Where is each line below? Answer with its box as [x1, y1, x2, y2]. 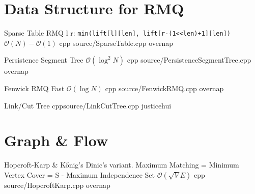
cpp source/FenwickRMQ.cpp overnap [105, 82, 224, 93]
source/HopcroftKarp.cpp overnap [4, 179, 110, 190]
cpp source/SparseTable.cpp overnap [59, 37, 174, 48]
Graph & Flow [4, 130, 108, 151]
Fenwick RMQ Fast [4, 82, 65, 93]
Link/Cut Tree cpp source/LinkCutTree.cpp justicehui [4, 100, 172, 110]
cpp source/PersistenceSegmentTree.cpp [127, 54, 251, 65]
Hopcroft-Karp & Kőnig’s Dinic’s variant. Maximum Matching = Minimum [4, 159, 239, 170]
